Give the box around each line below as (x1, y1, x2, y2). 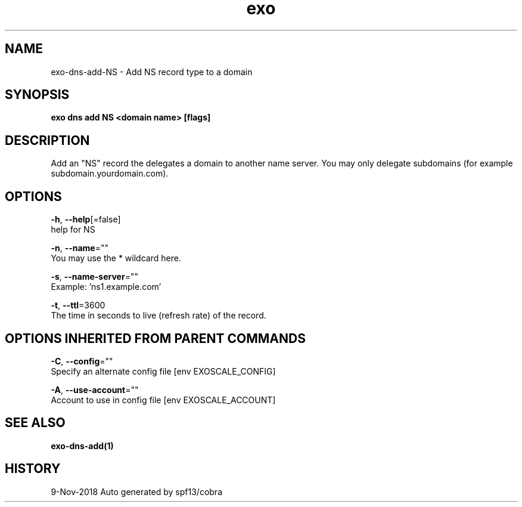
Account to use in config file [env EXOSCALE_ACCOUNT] (51, 394, 276, 405)
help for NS (51, 224, 95, 235)
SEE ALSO (5, 415, 66, 431)
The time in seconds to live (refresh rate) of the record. (51, 310, 266, 321)
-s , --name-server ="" (51, 271, 138, 282)
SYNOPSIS (5, 87, 70, 103)
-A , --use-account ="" (51, 384, 139, 395)
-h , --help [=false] (51, 214, 121, 225)
